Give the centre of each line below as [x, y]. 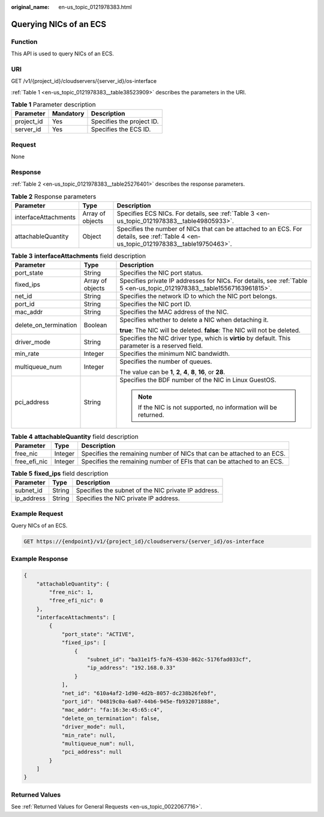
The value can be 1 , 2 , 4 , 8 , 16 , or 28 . [172, 372]
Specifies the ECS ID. [121, 129]
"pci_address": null [92, 752]
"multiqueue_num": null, [98, 743]
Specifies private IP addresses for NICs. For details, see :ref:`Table [214, 281]
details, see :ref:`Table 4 [151, 236]
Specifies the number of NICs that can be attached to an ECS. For [209, 229]
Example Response [40, 559]
